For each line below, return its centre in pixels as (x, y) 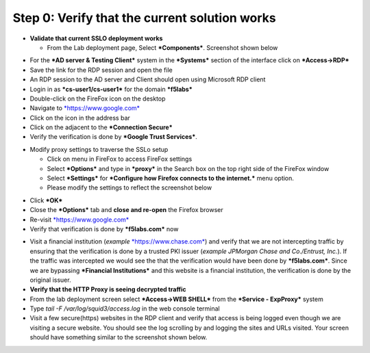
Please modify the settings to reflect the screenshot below (129, 187)
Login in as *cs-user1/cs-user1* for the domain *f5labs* (111, 89)
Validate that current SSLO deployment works (96, 38)
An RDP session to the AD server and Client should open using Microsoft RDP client (148, 79)
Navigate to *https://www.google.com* (85, 108)
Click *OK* (46, 200)
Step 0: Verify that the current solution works (145, 18)
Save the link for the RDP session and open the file (101, 70)
